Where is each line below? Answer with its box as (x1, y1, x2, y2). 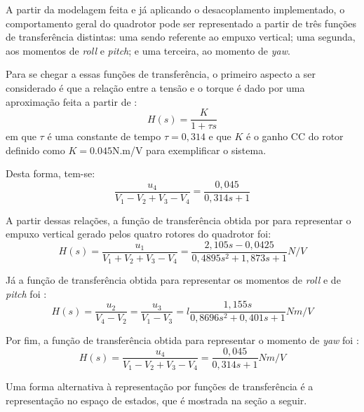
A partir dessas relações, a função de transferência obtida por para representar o (6, 212, 351, 227)
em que (6, 129, 36, 144)
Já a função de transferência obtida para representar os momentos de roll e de (6, 273, 341, 287)
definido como (6, 142, 65, 157)
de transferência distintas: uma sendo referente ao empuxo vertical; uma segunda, (6, 29, 356, 44)
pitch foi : (6, 286, 47, 301)
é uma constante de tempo (47, 129, 161, 144)
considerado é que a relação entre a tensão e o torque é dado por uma (6, 80, 305, 95)
